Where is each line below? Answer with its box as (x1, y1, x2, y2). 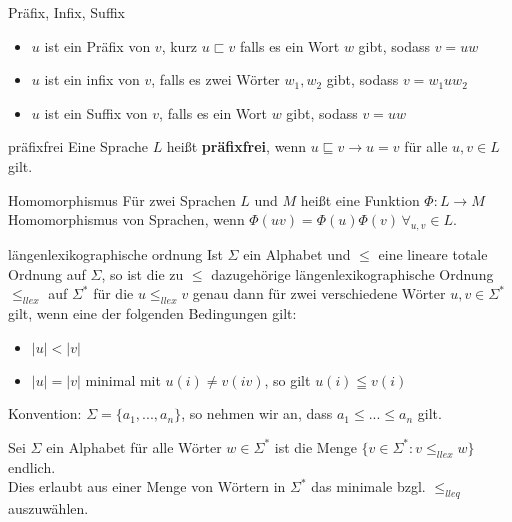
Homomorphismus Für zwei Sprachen (8, 189, 236, 210)
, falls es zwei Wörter (151, 69, 280, 90)
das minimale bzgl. (311, 476, 426, 497)
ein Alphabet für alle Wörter (46, 436, 222, 457)
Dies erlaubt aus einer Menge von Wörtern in (8, 476, 286, 497)
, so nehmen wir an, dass (181, 403, 333, 424)
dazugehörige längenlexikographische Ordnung (211, 263, 494, 284)
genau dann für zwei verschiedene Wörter (192, 283, 446, 304)
